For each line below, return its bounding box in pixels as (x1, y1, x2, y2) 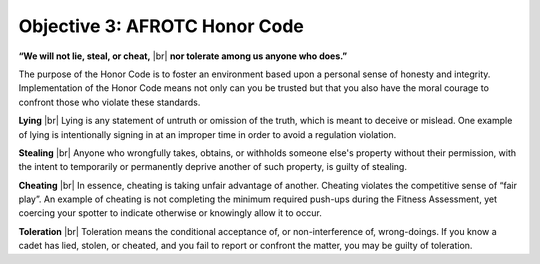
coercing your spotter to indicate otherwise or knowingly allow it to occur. (18, 207, 322, 219)
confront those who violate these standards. (18, 96, 201, 108)
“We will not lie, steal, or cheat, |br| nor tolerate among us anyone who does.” (18, 50, 348, 62)
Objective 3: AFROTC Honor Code (18, 15, 304, 37)
